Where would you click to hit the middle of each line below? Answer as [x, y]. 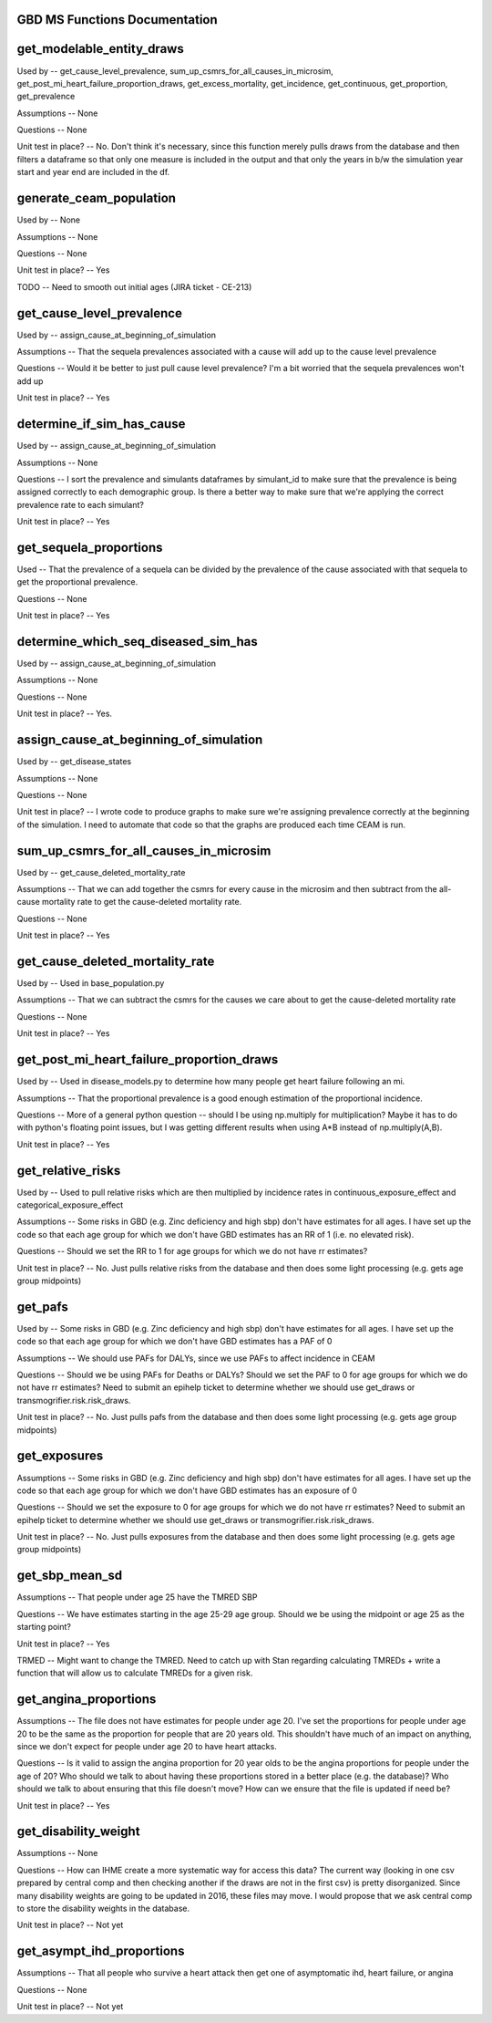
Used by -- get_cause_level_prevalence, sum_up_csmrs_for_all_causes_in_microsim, [175, 71]
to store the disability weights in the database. [103, 1909]
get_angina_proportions [87, 1700]
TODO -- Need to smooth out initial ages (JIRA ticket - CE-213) [134, 286]
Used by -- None [49, 220]
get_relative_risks [69, 1171]
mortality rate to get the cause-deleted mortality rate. [142, 902]
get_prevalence [46, 97]
